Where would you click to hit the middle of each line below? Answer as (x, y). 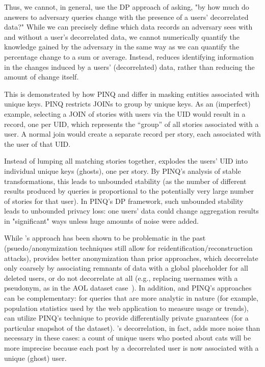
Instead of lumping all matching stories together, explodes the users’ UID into (126, 161)
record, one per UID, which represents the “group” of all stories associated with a (131, 124)
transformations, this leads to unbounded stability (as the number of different (125, 181)
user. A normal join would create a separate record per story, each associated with (132, 134)
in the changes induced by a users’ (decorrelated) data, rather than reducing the (129, 67)
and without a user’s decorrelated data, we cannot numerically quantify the (122, 36)
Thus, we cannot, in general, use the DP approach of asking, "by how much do (127, 7)
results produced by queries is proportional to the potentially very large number (129, 191)
